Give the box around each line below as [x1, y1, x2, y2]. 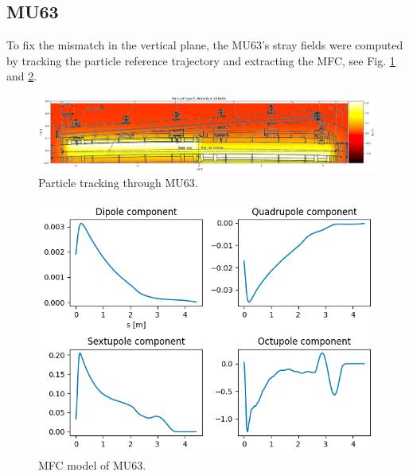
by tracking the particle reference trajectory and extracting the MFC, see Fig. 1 [6, 52, 395, 68]
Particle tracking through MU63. [38, 174, 198, 191]
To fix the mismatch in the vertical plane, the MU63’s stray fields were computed [6, 37, 403, 53]
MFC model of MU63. [38, 456, 146, 473]
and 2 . [6, 68, 37, 84]
